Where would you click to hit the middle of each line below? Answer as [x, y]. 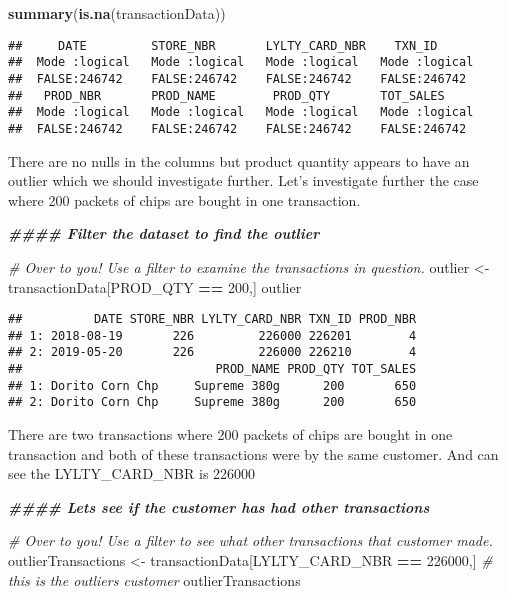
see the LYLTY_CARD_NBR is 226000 [132, 473]
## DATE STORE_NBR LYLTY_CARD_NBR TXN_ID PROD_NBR [212, 319]
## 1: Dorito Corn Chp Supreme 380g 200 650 [212, 385]
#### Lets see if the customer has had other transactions [219, 506]
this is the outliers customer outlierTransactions [154, 579]
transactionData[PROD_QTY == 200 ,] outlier [155, 286]
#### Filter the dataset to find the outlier [164, 233]
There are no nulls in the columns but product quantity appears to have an [239, 160]
